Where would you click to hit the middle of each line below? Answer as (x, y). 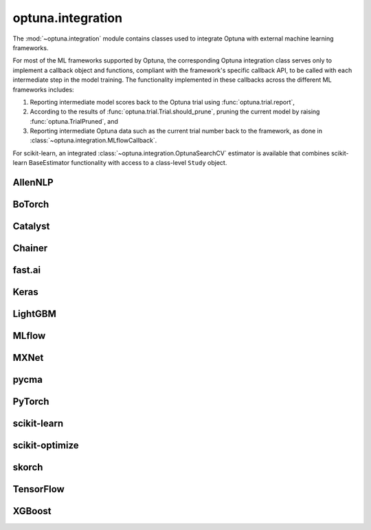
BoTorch (31, 205)
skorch (28, 467)
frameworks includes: (44, 89)
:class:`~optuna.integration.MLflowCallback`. (93, 140)
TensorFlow (38, 489)
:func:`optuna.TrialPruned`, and (74, 121)
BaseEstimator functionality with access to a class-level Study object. (128, 163)
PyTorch (31, 402)
